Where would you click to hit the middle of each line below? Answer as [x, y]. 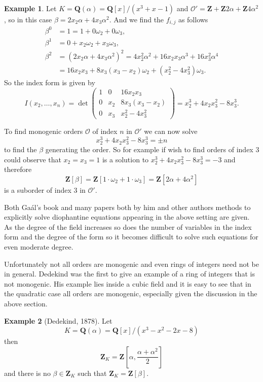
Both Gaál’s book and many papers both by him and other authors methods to [127, 207]
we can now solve [171, 131]
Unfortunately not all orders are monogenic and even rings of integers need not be [131, 264]
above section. [26, 303]
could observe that [33, 159]
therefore [18, 169]
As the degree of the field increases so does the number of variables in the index [128, 227]
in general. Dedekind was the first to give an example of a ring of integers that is [129, 274]
